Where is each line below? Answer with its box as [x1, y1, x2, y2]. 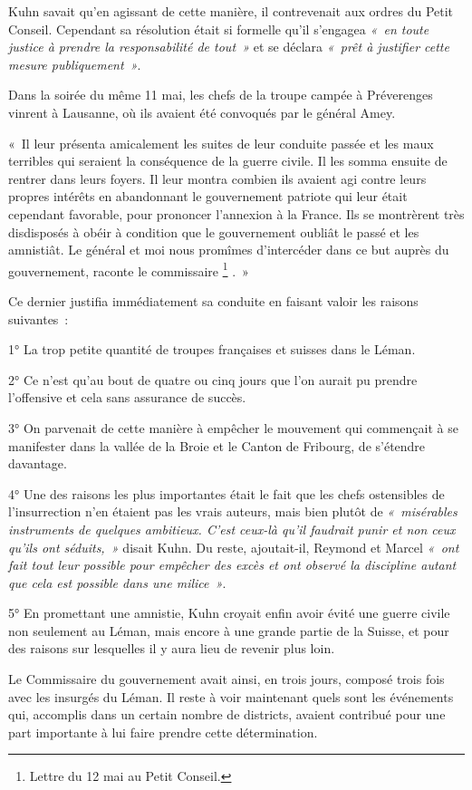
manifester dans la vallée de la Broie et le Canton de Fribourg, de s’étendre [8, 436, 426, 455]
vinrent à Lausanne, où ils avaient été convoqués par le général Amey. [8, 102, 396, 121]
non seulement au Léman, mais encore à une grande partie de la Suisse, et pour [8, 621, 449, 640]
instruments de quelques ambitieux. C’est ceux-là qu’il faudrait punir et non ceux [8, 519, 456, 538]
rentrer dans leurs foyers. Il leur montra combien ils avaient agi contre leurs [8, 169, 427, 188]
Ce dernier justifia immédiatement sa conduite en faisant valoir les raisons [8, 291, 419, 310]
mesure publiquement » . [8, 54, 141, 73]
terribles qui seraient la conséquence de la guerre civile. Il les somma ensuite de [8, 151, 448, 170]
